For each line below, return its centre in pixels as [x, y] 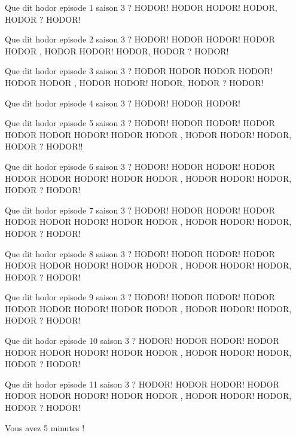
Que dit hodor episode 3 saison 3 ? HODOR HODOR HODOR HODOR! [139, 71]
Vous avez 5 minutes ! [45, 427]
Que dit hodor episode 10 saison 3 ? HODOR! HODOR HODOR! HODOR [142, 341]
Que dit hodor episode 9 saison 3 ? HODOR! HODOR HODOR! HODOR [140, 297]
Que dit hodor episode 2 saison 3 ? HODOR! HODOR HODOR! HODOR [140, 39]
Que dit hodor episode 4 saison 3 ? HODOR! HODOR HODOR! [123, 103]
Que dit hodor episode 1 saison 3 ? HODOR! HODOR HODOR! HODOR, [141, 7]
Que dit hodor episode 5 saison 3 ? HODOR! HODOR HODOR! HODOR [140, 123]
